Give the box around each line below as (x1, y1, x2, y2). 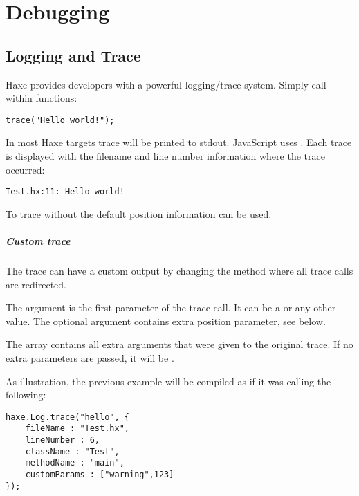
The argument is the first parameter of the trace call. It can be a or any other (6, 300, 336, 315)
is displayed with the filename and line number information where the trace (6, 149, 325, 163)
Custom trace (6, 234, 71, 248)
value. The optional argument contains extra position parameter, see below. (6, 313, 326, 328)
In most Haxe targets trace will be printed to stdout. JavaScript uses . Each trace (6, 135, 352, 149)
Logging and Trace (6, 44, 141, 66)
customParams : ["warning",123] (25, 470, 174, 480)
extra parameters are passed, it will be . (6, 350, 174, 365)
